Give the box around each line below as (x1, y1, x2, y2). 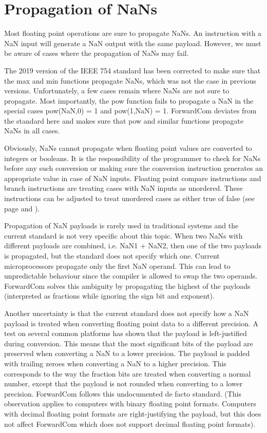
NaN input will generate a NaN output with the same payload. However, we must (4, 37, 261, 48)
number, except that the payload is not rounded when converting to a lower (4, 378, 243, 389)
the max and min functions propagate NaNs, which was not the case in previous (4, 75, 256, 86)
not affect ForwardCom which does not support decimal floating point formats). (4, 418, 256, 429)
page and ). (4, 203, 40, 213)
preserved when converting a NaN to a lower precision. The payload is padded (4, 348, 250, 359)
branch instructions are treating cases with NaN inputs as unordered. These (4, 183, 243, 193)
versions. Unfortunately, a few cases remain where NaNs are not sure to (4, 85, 230, 96)
